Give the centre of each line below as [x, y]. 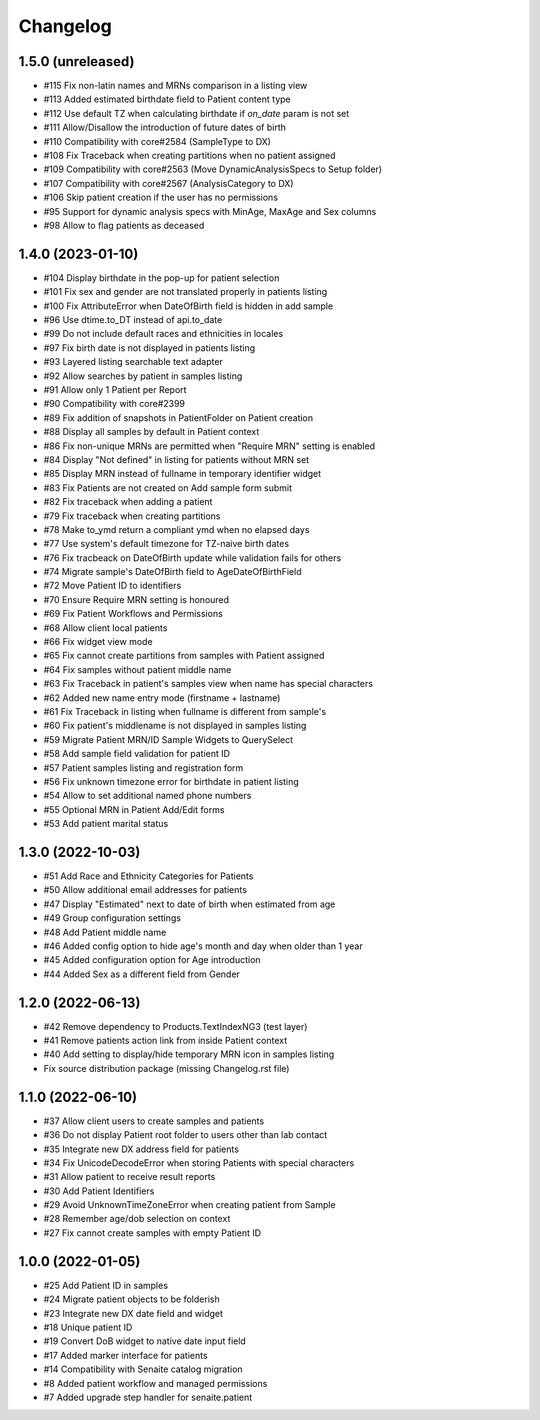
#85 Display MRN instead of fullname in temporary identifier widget [182, 474]
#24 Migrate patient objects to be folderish [131, 1299]
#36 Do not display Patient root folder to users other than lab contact [185, 1135]
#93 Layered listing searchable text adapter [133, 362]
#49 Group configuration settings [112, 918]
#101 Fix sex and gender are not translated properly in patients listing [185, 292]
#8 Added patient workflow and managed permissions [155, 1383]
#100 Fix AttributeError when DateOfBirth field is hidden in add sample [188, 306]
